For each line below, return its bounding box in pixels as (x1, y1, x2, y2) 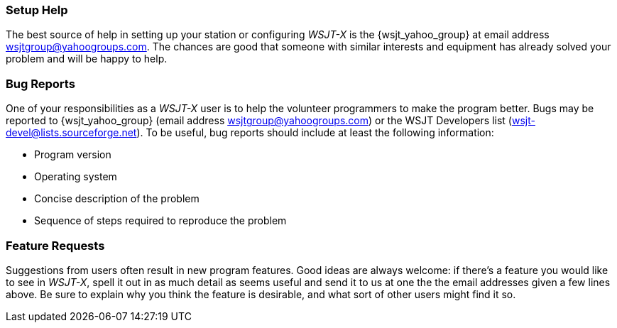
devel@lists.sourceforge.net (6, 126, 137, 139)
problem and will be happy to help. (6, 53, 168, 65)
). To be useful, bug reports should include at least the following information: (136, 126, 494, 139)
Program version (34, 148, 111, 161)
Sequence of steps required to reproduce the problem (34, 214, 287, 227)
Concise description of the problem (34, 192, 200, 205)
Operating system (34, 170, 117, 183)
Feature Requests (6, 238, 105, 253)
